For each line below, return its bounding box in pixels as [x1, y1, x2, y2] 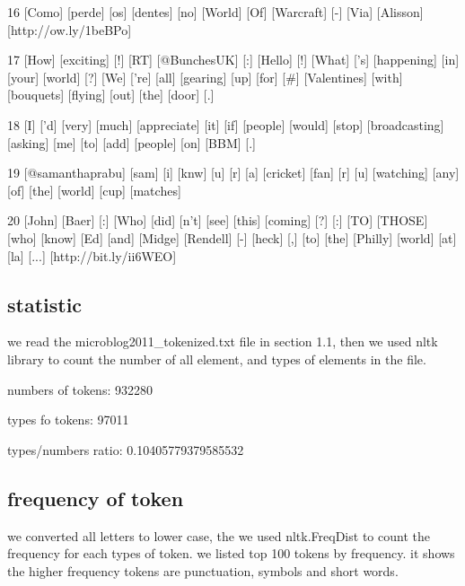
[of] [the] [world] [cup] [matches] [7, 180, 181, 199]
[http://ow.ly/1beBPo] [7, 20, 132, 39]
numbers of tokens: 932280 [7, 380, 153, 398]
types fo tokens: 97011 [7, 410, 129, 429]
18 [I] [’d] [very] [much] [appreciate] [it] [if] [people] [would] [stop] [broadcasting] [7, 115, 444, 134]
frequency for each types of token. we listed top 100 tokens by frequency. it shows [7, 544, 455, 563]
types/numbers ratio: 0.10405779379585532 [7, 440, 244, 459]
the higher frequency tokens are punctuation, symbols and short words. [7, 561, 399, 580]
